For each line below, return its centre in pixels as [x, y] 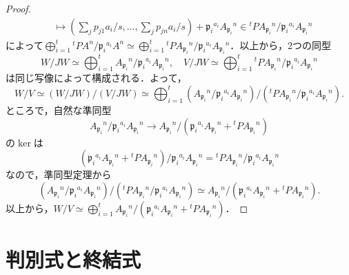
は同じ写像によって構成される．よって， [96, 78]
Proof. [18, 8]
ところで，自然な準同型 [59, 110]
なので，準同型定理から [59, 174]
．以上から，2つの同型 [280, 45]
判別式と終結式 [73, 259]
